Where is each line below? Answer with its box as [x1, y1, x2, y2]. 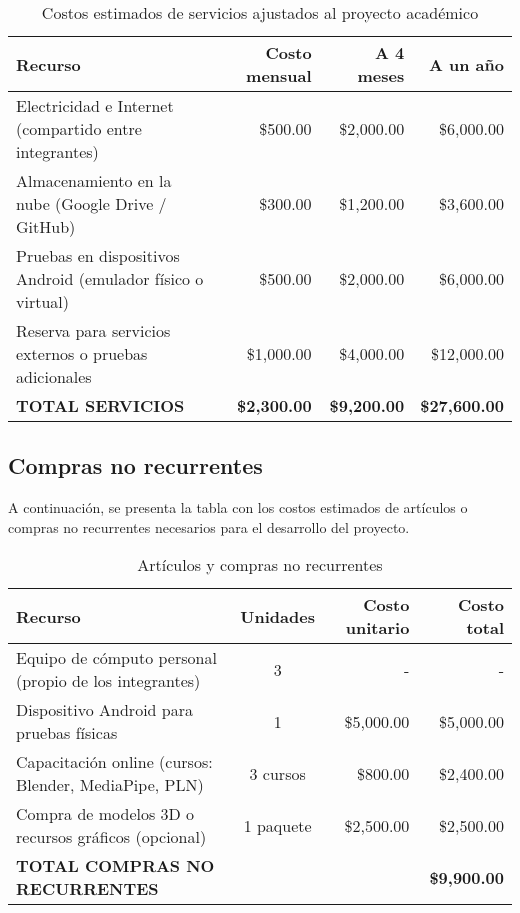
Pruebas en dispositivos [16, 244, 180, 267]
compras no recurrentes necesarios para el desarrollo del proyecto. [8, 516, 410, 537]
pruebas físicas [16, 721, 118, 745]
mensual [246, 64, 312, 87]
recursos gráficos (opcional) [16, 825, 207, 849]
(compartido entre [16, 117, 142, 140]
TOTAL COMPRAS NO [16, 854, 215, 878]
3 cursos [249, 761, 306, 785]
